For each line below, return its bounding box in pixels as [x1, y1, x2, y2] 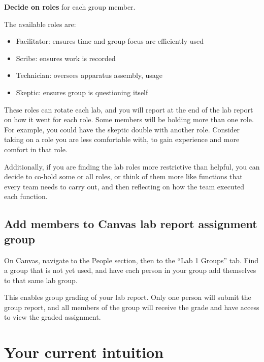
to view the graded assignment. [4, 312, 101, 322]
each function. [4, 191, 48, 202]
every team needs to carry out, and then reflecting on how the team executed [4, 181, 245, 191]
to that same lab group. [4, 274, 78, 285]
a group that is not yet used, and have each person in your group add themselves [4, 265, 256, 275]
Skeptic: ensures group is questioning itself [16, 87, 148, 97]
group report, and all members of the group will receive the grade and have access [4, 301, 259, 312]
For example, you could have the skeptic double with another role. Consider [4, 124, 240, 134]
